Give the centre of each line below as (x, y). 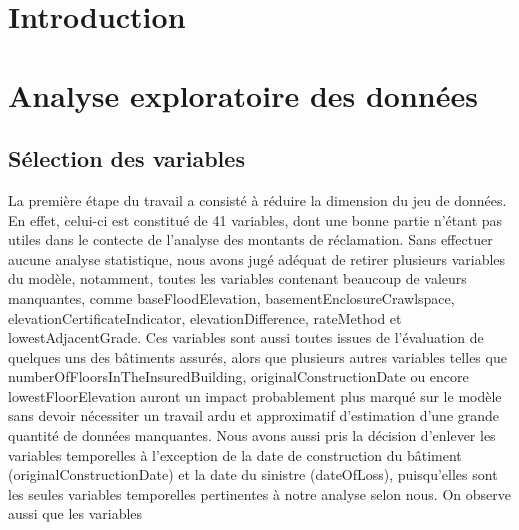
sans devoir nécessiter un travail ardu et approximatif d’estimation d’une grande (254, 415)
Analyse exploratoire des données (243, 94)
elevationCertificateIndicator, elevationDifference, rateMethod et (205, 317)
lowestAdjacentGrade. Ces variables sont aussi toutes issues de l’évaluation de (246, 337)
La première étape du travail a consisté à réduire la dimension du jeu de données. (257, 199)
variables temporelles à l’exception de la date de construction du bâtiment (235, 454)
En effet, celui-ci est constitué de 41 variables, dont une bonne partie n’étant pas (255, 219)
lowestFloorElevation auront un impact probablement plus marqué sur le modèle (255, 395)
